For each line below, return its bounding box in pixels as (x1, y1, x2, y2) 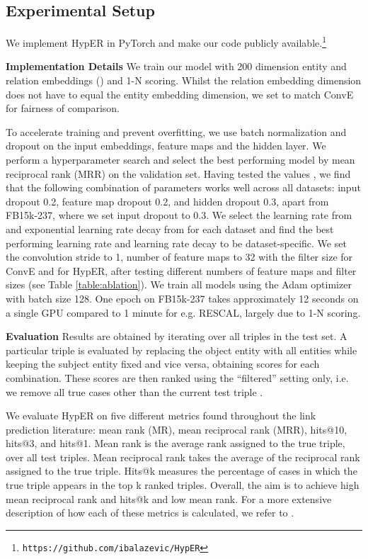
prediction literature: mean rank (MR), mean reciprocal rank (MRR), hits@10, (6, 422, 347, 436)
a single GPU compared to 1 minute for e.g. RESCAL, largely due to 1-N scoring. (6, 305, 361, 320)
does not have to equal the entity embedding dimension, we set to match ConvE (6, 86, 354, 101)
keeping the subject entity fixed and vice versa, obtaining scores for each (6, 356, 320, 371)
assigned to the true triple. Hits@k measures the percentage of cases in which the (6, 463, 357, 478)
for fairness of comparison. (6, 101, 120, 115)
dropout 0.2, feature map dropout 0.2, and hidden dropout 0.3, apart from (6, 193, 329, 208)
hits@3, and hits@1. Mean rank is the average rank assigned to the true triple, (6, 436, 345, 451)
